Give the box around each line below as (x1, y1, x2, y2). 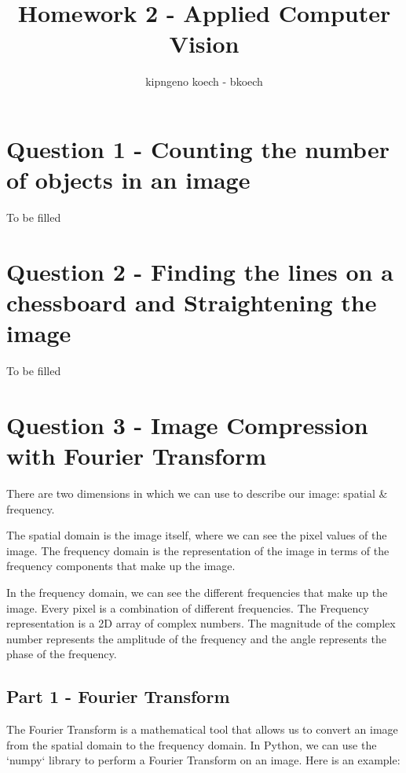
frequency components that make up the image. (6, 558, 236, 574)
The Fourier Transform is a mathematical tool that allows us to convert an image (6, 721, 398, 738)
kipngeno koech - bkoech (145, 73, 263, 90)
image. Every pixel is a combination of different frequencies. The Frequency (6, 599, 369, 616)
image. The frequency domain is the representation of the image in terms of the (6, 542, 390, 558)
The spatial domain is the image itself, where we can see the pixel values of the (6, 527, 387, 543)
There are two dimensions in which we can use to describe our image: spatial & (6, 485, 388, 502)
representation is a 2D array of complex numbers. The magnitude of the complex (6, 615, 396, 631)
